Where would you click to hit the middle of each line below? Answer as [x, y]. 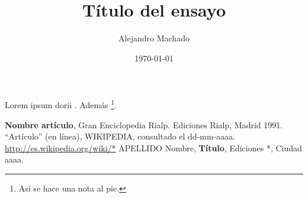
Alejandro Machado [154, 38]
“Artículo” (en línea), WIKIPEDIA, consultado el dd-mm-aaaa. [120, 136]
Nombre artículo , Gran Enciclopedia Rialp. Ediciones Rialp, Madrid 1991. [144, 124]
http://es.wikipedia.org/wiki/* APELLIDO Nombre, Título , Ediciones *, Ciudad [153, 147]
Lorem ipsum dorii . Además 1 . [61, 104]
